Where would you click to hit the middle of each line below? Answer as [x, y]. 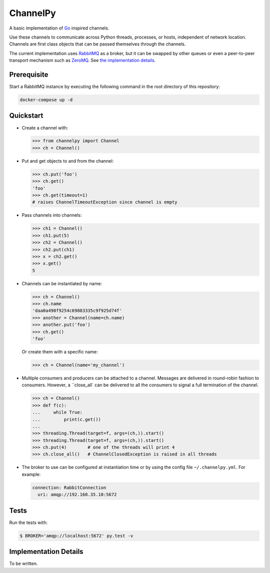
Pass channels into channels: [52, 215]
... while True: [57, 412]
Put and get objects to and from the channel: [68, 161]
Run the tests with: [28, 522]
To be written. [23, 563]
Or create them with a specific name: [60, 352]
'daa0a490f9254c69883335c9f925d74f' [77, 311]
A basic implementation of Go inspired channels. [59, 28]
